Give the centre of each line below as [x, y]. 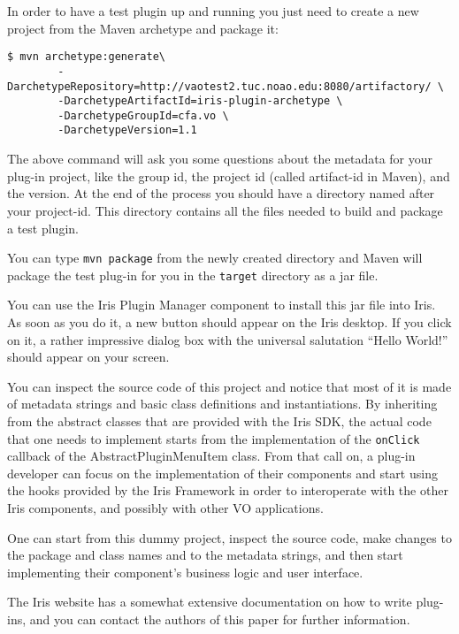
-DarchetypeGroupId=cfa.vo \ [143, 115]
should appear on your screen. [88, 357]
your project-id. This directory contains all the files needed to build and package [225, 210]
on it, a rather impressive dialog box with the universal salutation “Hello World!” [228, 339]
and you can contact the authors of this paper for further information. [220, 619]
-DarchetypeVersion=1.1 [127, 130]
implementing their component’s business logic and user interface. [185, 572]
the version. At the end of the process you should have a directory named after [221, 193]
